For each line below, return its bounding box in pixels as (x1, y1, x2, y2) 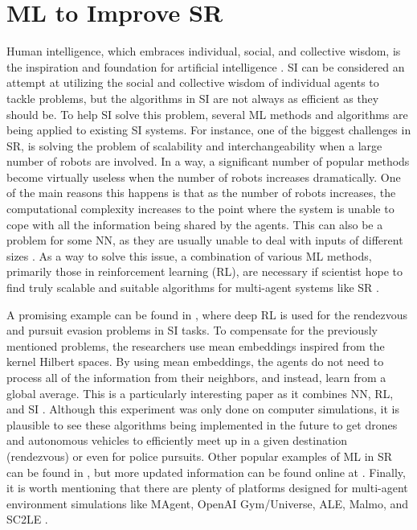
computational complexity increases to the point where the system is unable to (6, 200, 395, 217)
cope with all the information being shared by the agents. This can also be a (6, 216, 383, 232)
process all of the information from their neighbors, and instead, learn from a (6, 369, 386, 385)
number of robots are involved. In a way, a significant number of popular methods (6, 153, 410, 170)
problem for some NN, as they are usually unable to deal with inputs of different (6, 232, 403, 249)
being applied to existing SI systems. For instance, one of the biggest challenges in (6, 121, 411, 138)
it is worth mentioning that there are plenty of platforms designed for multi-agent (6, 479, 408, 496)
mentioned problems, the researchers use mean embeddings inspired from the (6, 337, 385, 354)
